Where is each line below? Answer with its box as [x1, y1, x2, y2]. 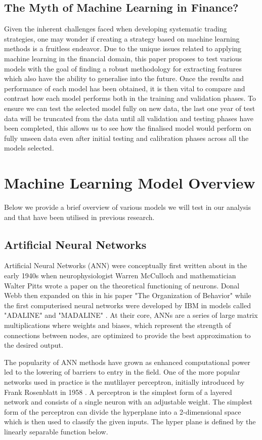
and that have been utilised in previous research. [4, 211, 155, 222]
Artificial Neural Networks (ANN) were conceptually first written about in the [4, 260, 247, 271]
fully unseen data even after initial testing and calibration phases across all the [4, 132, 249, 143]
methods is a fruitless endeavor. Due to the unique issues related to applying [4, 43, 242, 54]
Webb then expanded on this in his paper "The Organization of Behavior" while [4, 290, 251, 301]
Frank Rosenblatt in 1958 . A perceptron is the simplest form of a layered [4, 386, 232, 397]
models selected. [4, 142, 54, 153]
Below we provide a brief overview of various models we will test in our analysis [4, 202, 251, 212]
